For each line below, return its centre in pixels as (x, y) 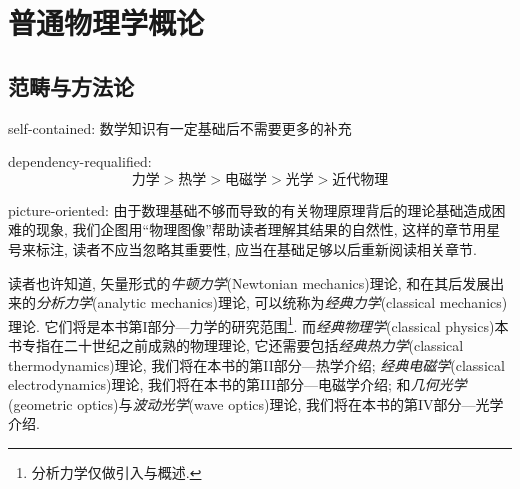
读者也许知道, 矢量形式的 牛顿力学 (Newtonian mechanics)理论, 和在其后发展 (249, 282)
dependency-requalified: (80, 161)
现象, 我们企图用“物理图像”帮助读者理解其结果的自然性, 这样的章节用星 (268, 229)
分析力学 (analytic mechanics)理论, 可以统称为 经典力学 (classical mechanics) (272, 302)
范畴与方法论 (71, 85)
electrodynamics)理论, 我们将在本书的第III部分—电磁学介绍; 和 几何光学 (237, 384)
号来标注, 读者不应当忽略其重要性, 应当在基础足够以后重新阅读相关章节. (242, 248)
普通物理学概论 (106, 22)
